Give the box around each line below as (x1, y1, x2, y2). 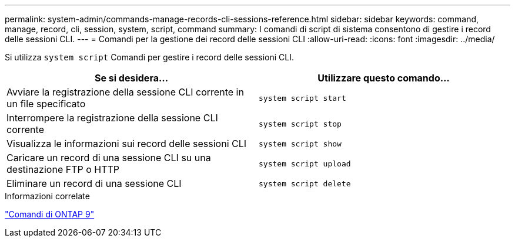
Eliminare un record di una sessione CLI (6, 178, 182, 189)
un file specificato (6, 98, 86, 110)
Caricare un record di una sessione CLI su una (6, 152, 211, 163)
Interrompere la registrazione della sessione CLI (6, 112, 218, 124)
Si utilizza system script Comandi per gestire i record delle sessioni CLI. (5, 52, 294, 62)
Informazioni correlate (5, 191, 90, 201)
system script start (259, 93, 346, 103)
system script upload (259, 159, 351, 168)
